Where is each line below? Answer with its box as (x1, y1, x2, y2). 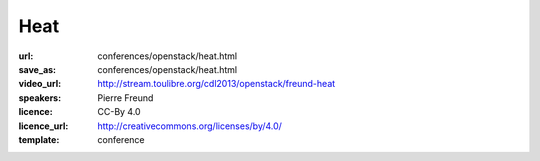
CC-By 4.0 (97, 106, 141, 118)
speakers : (18, 91, 62, 104)
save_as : (18, 63, 57, 75)
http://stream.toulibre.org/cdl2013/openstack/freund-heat (97, 78, 336, 90)
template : (18, 133, 60, 145)
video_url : (18, 78, 62, 90)
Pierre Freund (97, 91, 154, 104)
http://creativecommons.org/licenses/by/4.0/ (97, 120, 282, 132)
